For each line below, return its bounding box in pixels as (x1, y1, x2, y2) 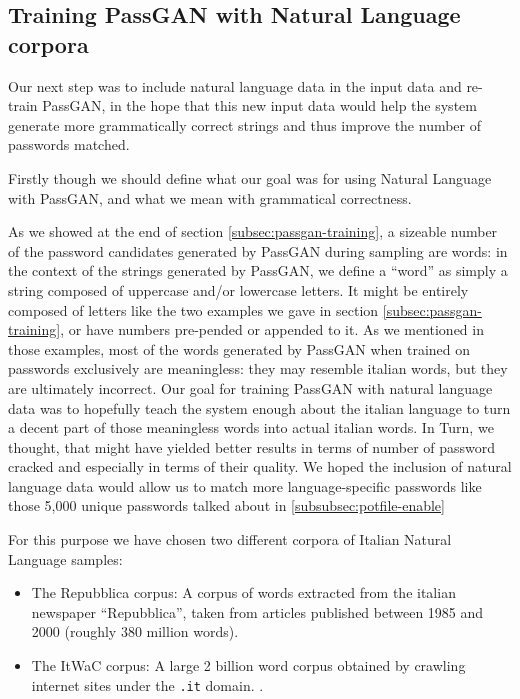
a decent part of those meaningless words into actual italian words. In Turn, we (8, 417, 494, 438)
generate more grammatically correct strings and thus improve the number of (8, 114, 482, 135)
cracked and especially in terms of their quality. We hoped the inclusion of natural (8, 456, 512, 477)
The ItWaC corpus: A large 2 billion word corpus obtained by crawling (31, 655, 466, 676)
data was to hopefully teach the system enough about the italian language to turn (8, 397, 511, 418)
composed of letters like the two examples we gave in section (8, 299, 379, 320)
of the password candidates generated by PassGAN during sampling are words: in (8, 240, 508, 261)
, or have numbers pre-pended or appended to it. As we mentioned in (60, 319, 484, 340)
